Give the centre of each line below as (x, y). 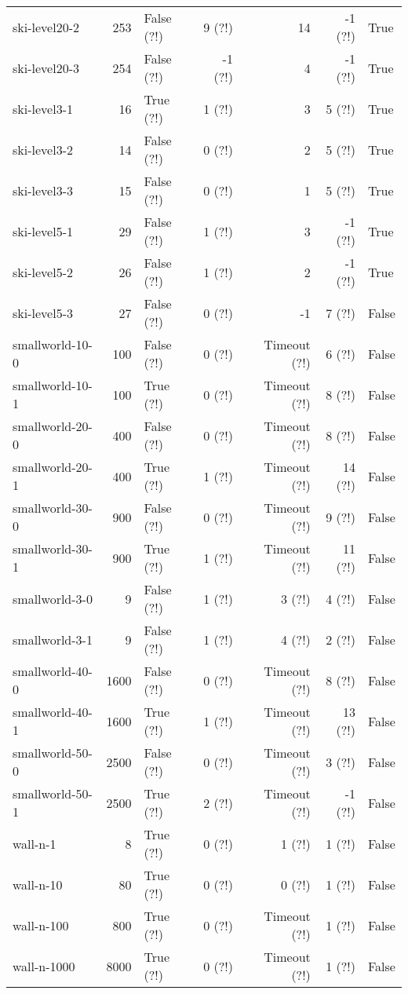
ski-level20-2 (46, 27)
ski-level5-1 (43, 231)
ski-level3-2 (43, 149)
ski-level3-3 (43, 190)
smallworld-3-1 (53, 639)
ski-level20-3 (46, 68)
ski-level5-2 (43, 272)
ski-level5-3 (43, 312)
